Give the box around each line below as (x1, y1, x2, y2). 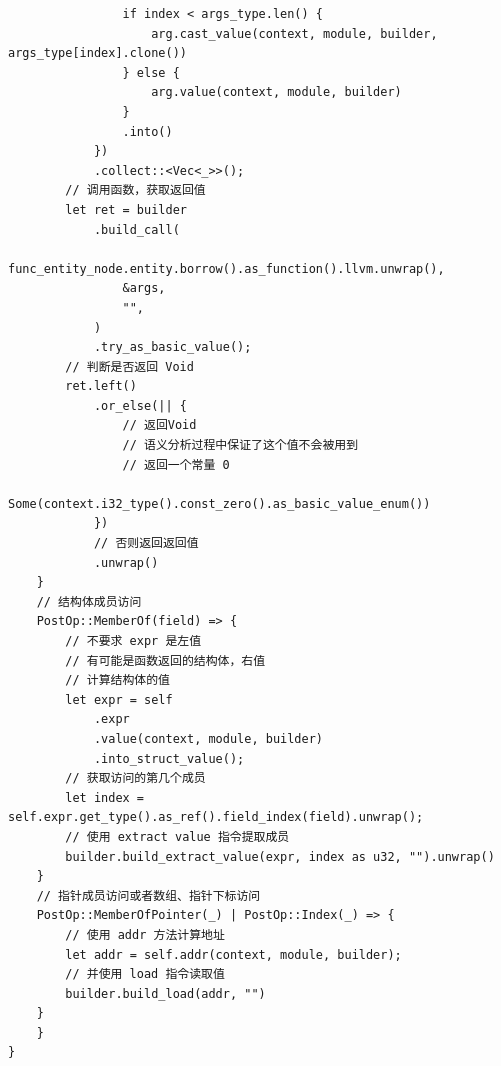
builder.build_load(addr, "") (65, 986, 266, 1001)
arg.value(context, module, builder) (151, 85, 402, 100)
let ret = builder (65, 202, 187, 217)
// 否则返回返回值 (93, 536, 199, 551)
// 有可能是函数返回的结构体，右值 (65, 653, 266, 668)
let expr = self (65, 692, 173, 707)
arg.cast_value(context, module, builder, (151, 26, 438, 41)
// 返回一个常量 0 (122, 457, 230, 472)
